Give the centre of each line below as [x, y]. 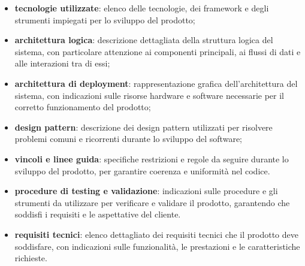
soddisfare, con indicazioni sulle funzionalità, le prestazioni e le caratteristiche [157, 246]
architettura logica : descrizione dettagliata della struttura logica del [144, 40]
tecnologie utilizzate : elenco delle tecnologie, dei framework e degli [142, 8]
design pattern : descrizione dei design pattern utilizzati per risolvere [144, 127]
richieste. [31, 258]
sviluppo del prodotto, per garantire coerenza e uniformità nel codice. [142, 170]
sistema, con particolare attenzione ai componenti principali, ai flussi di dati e [158, 51]
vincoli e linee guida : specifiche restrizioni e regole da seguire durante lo [152, 158]
